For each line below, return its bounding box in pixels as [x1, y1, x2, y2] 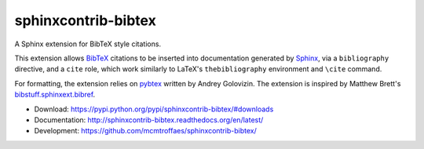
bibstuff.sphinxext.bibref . [14, 90, 96, 100]
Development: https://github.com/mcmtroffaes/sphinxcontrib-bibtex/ [34, 126, 257, 136]
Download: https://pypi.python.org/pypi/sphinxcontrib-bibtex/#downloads [34, 104, 274, 114]
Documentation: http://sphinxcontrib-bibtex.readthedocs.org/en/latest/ [34, 114, 264, 125]
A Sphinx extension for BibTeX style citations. [14, 39, 161, 49]
